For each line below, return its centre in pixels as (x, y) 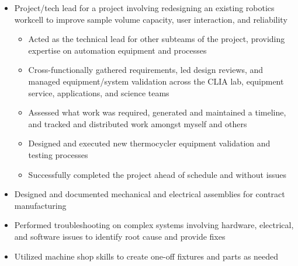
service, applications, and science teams (99, 92)
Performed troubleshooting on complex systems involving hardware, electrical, (154, 225)
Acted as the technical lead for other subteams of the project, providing (157, 39)
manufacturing (40, 205)
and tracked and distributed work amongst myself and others (138, 123)
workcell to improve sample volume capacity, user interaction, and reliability (151, 19)
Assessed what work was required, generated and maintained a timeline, (157, 112)
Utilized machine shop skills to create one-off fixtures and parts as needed (146, 256)
